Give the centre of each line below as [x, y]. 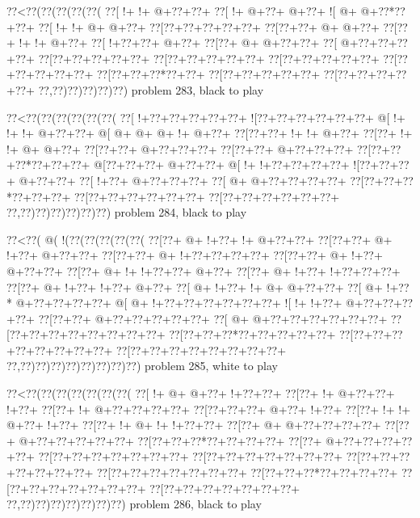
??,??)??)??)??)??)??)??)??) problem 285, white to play [142, 366]
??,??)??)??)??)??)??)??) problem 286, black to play [134, 504]
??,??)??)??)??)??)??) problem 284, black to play [127, 212]
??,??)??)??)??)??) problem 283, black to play [151, 89]
